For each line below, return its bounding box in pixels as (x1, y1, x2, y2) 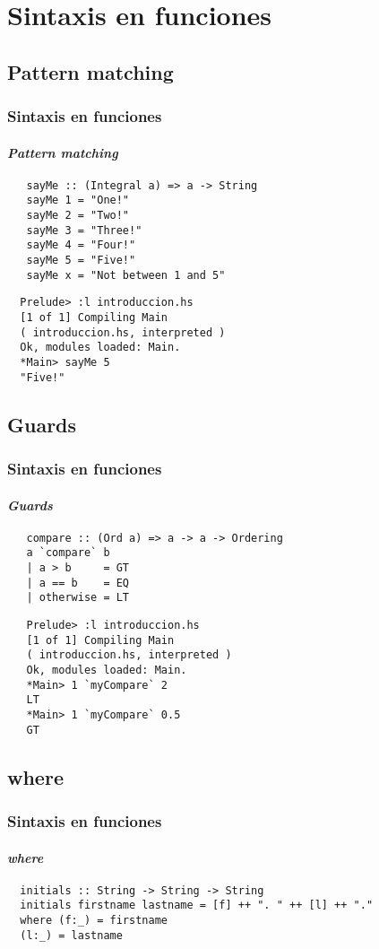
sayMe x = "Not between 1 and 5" (26, 268, 226, 282)
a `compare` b (26, 546, 110, 560)
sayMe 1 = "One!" (26, 194, 130, 207)
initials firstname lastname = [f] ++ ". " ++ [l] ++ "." (20, 899, 374, 912)
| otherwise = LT (26, 591, 130, 605)
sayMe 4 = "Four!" (26, 239, 136, 252)
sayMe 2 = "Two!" (26, 209, 130, 222)
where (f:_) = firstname (20, 914, 168, 927)
